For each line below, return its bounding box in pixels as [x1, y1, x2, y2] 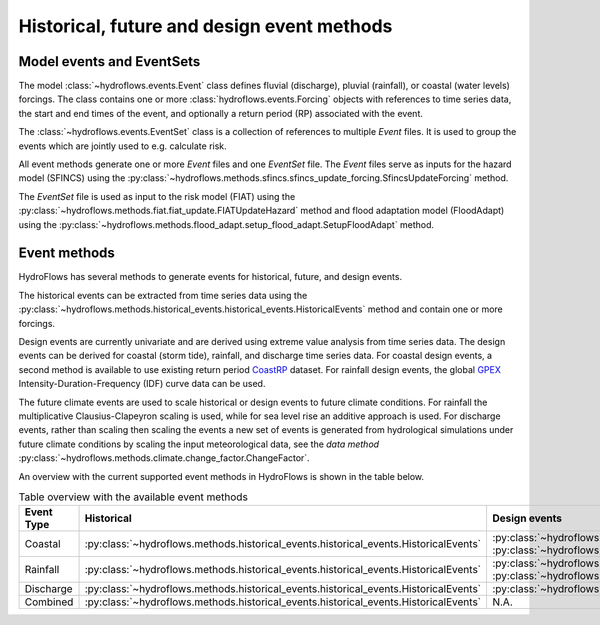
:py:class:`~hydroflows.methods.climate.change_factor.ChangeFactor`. [18, 452, 310, 464]
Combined [24, 595, 74, 609]
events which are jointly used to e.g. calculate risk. [18, 140, 227, 152]
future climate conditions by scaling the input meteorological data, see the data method [18, 438, 380, 450]
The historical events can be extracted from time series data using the [18, 289, 308, 301]
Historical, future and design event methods [18, 15, 393, 37]
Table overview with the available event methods [18, 490, 249, 504]
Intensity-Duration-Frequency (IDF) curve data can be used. [18, 378, 266, 390]
